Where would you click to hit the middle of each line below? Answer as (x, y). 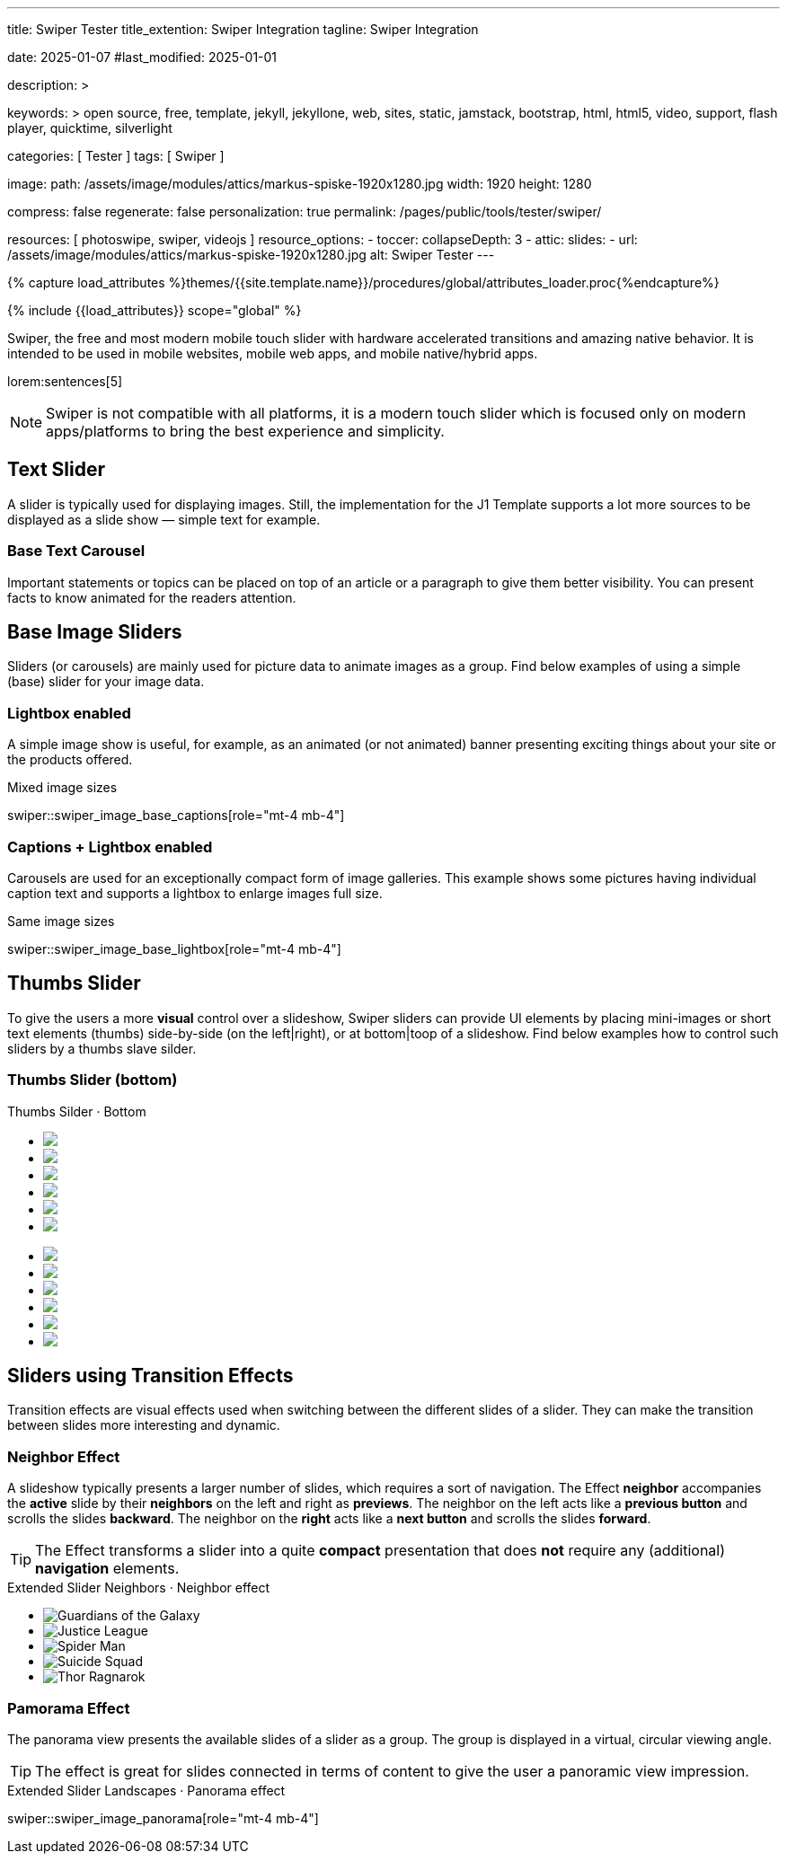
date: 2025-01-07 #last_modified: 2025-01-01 (142, 57)
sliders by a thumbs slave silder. (102, 1048)
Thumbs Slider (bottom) (93, 1080)
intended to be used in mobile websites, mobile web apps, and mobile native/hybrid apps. (273, 353)
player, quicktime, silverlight (90, 128)
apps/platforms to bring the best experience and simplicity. (245, 431)
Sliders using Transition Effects (150, 1375)
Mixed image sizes (62, 788)
